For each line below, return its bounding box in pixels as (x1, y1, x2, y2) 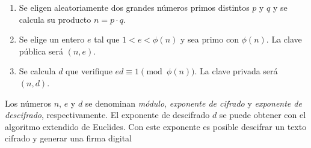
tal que (94, 33, 120, 46)
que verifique (66, 65, 112, 77)
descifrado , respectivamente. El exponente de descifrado (5, 108, 210, 121)
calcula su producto (19, 13, 91, 25)
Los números (5, 96, 51, 109)
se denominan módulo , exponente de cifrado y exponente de (85, 96, 302, 109)
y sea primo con (180, 33, 239, 46)
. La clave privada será (194, 65, 278, 77)
